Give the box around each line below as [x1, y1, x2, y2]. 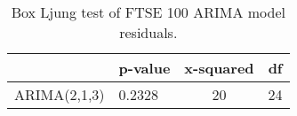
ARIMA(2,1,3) [14, 84, 105, 104]
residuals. [119, 22, 178, 43]
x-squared [184, 58, 254, 78]
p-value [118, 58, 171, 78]
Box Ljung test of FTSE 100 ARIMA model [11, 2, 285, 22]
